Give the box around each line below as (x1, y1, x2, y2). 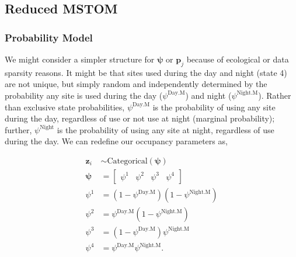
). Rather (258, 89, 291, 101)
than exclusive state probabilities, (5, 100, 125, 113)
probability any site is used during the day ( (5, 89, 163, 101)
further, (5, 123, 32, 136)
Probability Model (5, 30, 93, 44)
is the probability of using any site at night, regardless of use (57, 123, 274, 136)
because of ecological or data (186, 53, 289, 65)
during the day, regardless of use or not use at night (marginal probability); (5, 112, 275, 124)
